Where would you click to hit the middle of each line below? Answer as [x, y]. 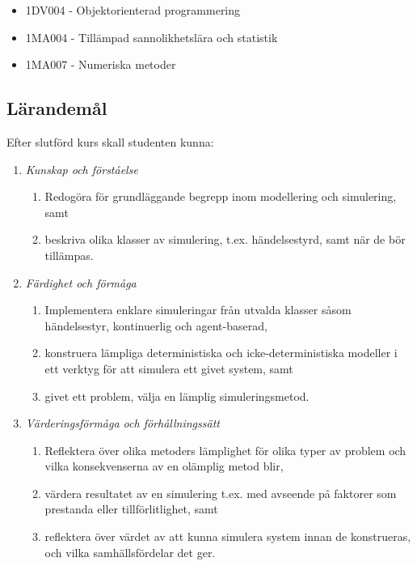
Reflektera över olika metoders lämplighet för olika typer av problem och [225, 450]
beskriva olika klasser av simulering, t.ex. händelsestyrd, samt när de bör [225, 239]
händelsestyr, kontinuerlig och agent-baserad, [156, 325]
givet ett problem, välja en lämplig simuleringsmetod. [177, 396]
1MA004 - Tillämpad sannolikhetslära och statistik [152, 37]
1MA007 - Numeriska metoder [101, 64]
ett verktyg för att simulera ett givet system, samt [169, 368]
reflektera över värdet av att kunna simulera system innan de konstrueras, [228, 536]
